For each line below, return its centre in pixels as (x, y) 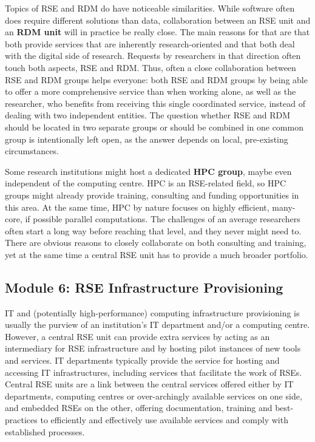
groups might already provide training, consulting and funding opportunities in (152, 195)
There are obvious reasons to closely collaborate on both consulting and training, (156, 243)
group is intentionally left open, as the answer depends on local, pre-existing (147, 139)
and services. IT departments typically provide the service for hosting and (142, 360)
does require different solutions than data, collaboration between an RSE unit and (158, 20)
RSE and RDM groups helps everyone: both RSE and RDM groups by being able (156, 79)
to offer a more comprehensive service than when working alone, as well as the (151, 91)
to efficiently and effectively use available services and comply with (164, 420)
